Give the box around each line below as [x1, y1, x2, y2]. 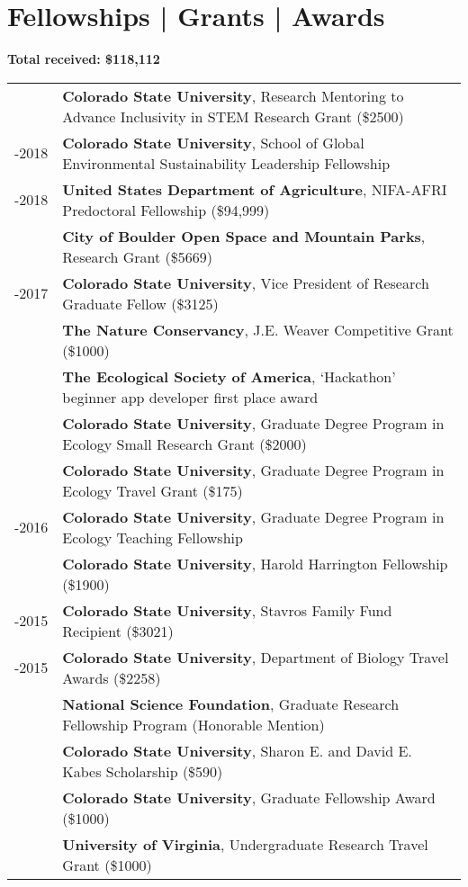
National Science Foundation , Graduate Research [62, 693, 400, 714]
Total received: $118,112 [7, 49, 160, 68]
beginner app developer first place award [62, 386, 319, 408]
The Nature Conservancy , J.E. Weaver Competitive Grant [62, 318, 454, 340]
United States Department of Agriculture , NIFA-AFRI [62, 178, 447, 200]
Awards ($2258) [62, 667, 161, 688]
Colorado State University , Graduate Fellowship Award [62, 786, 436, 808]
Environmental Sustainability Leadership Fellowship [62, 152, 391, 174]
